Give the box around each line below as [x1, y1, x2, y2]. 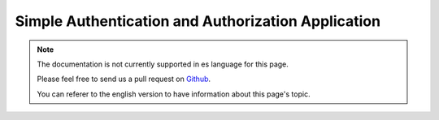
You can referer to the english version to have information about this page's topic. [37, 89, 311, 99]
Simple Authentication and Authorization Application [15, 12, 381, 30]
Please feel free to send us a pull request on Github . [37, 74, 211, 84]
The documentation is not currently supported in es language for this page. [37, 59, 289, 69]
